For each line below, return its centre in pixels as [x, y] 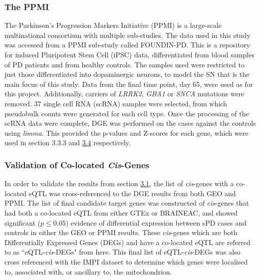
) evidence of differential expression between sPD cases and [156, 222]
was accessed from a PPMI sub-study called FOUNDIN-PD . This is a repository [128, 45]
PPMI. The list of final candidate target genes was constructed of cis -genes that [127, 203]
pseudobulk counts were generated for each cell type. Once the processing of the [127, 113]
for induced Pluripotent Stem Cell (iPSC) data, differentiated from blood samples [130, 54]
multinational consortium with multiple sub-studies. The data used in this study [128, 35]
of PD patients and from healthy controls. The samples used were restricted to [125, 64]
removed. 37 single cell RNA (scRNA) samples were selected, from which [116, 103]
